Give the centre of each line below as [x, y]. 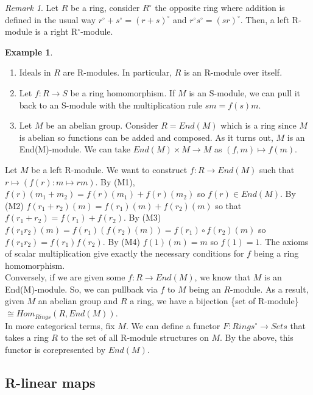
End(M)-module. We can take [75, 149]
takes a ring [27, 337]
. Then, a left [265, 19]
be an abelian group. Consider [102, 125]
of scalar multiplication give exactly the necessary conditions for [125, 253]
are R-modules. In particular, [118, 72]
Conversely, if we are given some [65, 277]
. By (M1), [115, 181]
